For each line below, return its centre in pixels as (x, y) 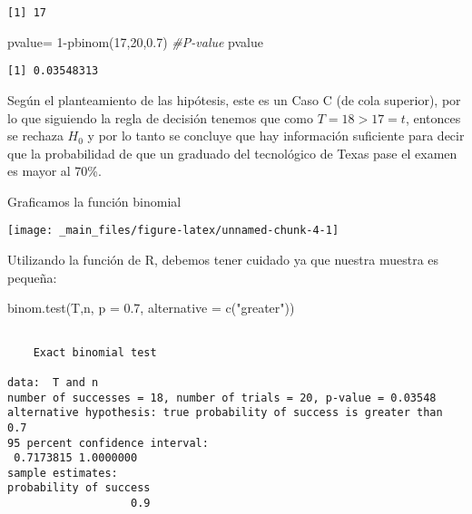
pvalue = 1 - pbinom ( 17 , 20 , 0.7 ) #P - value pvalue (136, 41)
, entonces (433, 117)
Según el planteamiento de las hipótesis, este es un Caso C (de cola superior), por (234, 99)
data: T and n (53, 382)
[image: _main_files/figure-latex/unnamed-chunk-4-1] (173, 231)
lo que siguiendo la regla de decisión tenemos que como (161, 117)
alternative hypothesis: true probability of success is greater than (225, 413)
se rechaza (35, 136)
